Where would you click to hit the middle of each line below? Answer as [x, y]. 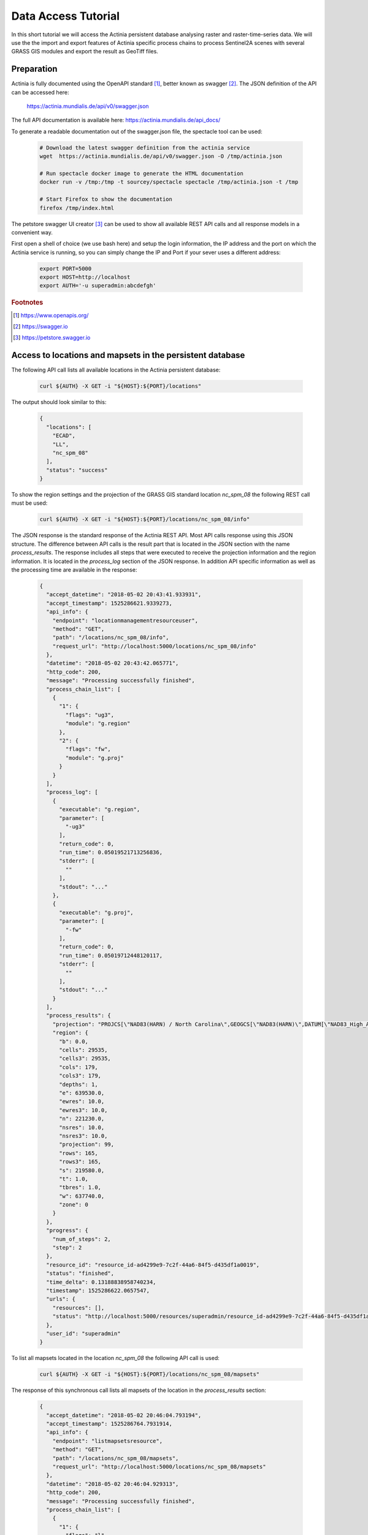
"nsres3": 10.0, [83, 1136]
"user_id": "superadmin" [83, 1333]
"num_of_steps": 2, [82, 1239]
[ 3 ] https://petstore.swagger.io [52, 338]
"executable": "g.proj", [97, 912]
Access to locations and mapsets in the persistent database [128, 355]
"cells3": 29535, [85, 1059]
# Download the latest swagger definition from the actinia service [145, 148]
